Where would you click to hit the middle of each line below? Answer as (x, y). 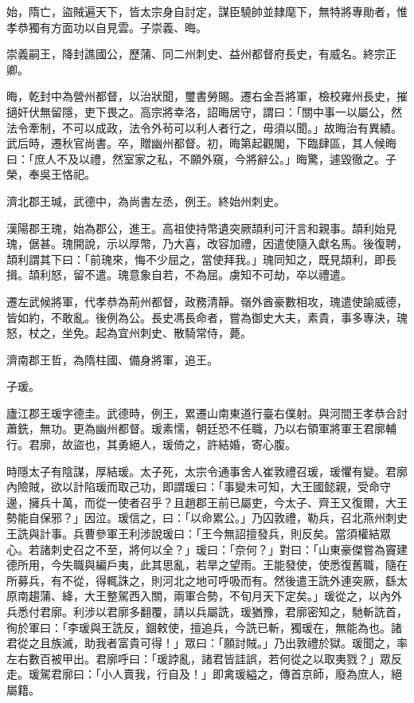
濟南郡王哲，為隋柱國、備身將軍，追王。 (112, 359)
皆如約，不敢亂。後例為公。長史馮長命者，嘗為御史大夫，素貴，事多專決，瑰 (207, 317)
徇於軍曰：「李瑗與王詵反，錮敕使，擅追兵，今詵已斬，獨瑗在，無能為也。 (199, 627)
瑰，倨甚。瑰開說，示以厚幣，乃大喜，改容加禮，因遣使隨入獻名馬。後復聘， (207, 243)
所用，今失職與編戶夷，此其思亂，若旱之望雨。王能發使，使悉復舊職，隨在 (212, 565)
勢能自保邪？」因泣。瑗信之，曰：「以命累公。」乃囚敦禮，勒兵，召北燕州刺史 (207, 518)
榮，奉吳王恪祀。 (51, 174)
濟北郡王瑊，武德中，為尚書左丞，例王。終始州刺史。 (146, 200)
